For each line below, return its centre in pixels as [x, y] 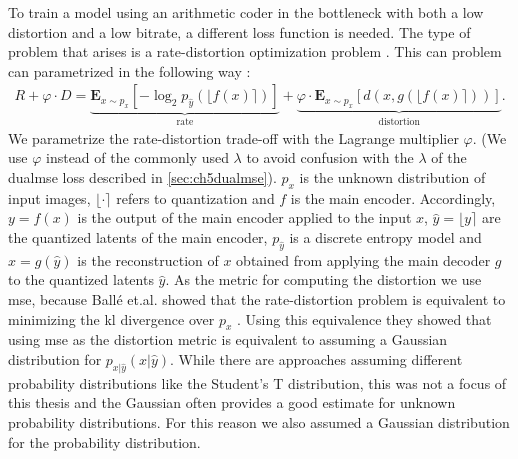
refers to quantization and [195, 197]
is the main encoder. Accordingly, [393, 197]
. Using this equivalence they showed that [364, 318]
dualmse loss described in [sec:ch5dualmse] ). [142, 177]
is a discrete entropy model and [385, 237]
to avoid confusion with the [330, 157]
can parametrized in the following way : [129, 70]
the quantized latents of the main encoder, [138, 237]
